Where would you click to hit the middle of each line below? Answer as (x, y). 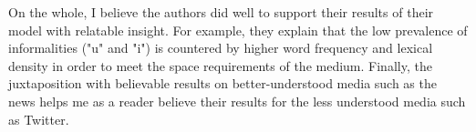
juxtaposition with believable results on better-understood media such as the (222, 83)
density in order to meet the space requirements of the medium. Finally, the (220, 65)
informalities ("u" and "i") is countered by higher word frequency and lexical (221, 48)
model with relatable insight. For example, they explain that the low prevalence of (238, 30)
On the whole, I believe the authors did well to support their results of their (221, 12)
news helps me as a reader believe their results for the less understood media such (237, 101)
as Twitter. (39, 119)
